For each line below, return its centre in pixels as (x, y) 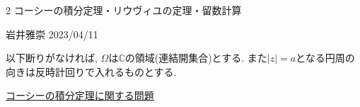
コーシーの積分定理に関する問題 (80, 95)
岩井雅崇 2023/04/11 (52, 34)
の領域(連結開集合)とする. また (196, 58)
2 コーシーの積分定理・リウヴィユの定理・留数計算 (124, 10)
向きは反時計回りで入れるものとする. (91, 71)
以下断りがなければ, (52, 58)
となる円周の (325, 58)
